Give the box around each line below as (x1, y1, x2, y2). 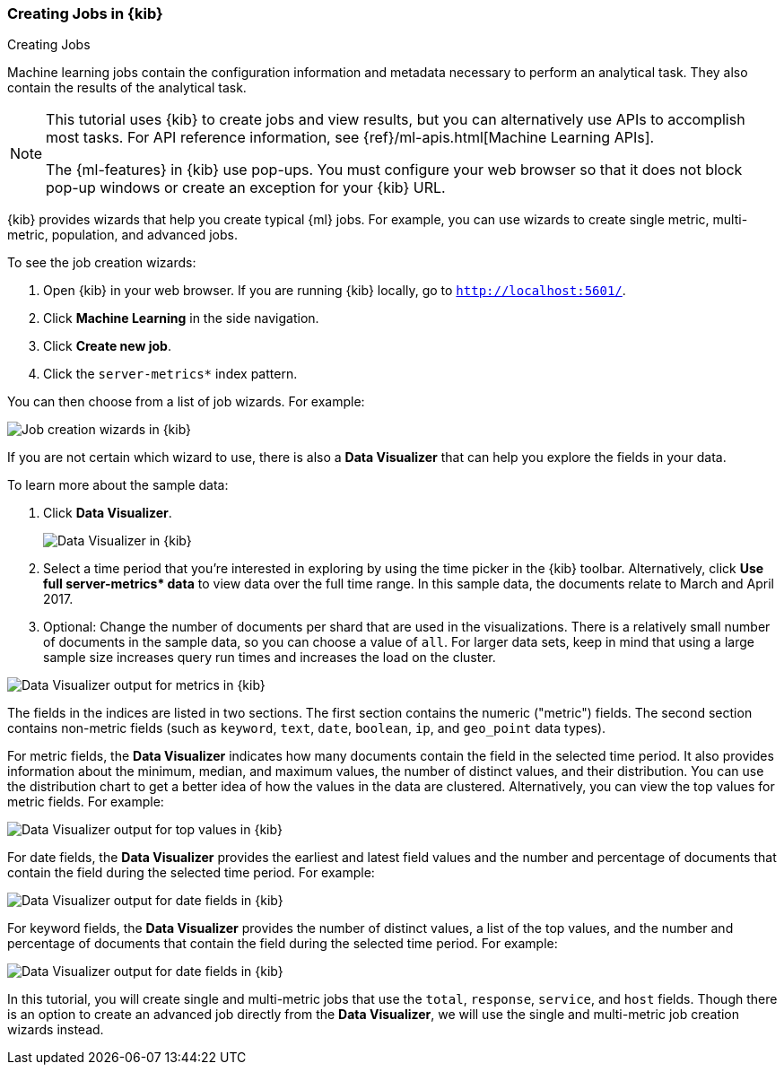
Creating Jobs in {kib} (7, 4, 163, 22)
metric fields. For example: (7, 794, 164, 810)
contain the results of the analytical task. (7, 80, 247, 96)
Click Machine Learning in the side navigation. (43, 310, 319, 327)
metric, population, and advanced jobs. (7, 227, 238, 243)
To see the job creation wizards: (7, 255, 196, 271)
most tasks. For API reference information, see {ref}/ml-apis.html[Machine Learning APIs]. (46, 128, 655, 147)
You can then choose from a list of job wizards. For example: (7, 394, 365, 410)
